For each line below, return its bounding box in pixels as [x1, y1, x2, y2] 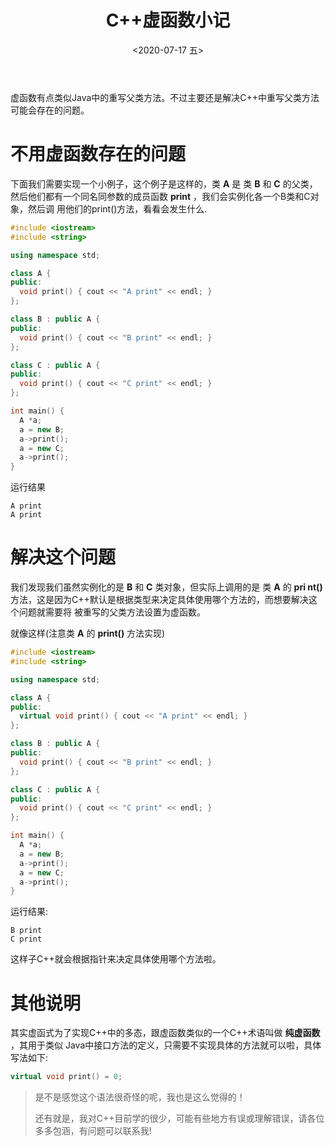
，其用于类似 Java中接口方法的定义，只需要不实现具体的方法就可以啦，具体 [10, 1039, 322, 1051]
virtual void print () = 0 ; [10, 1072, 123, 1082]
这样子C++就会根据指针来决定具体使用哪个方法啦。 [10, 953, 222, 965]
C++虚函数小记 [105, 9, 231, 32]
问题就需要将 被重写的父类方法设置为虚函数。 [18, 606, 206, 618]
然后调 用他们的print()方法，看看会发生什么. [27, 202, 208, 215]
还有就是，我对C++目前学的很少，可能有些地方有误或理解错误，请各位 [34, 1112, 325, 1125]
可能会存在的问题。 [10, 104, 90, 116]
